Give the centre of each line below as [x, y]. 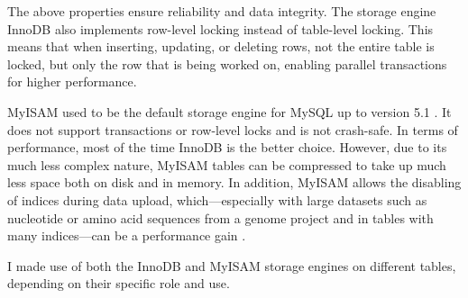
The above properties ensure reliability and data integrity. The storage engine [222, 11]
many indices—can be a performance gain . [127, 235]
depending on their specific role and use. [119, 283]
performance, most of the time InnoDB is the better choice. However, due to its [227, 147]
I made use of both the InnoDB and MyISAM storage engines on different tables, [232, 265]
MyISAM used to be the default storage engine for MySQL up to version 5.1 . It [229, 111]
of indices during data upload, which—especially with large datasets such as [217, 199]
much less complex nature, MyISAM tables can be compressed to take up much [227, 164]
